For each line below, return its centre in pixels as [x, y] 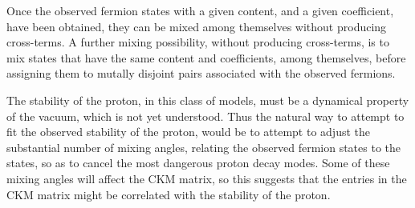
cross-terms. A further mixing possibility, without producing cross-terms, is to [198, 42]
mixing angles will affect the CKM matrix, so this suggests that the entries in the [207, 178]
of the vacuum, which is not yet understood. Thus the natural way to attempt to [205, 116]
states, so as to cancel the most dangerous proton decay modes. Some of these [198, 163]
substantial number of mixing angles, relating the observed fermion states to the [204, 147]
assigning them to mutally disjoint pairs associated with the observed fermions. [201, 73]
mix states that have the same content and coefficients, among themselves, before [206, 57]
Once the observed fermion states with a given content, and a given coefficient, [200, 10]
